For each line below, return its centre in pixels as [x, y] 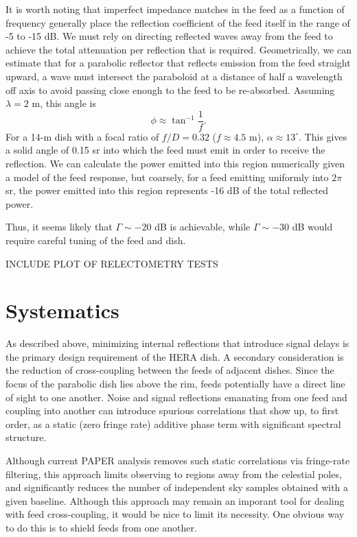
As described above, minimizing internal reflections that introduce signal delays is [177, 343]
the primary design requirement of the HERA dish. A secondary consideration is [175, 356]
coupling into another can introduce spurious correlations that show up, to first [172, 410]
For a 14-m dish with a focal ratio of [82, 136]
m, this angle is [64, 103]
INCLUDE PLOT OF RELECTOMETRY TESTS [112, 263]
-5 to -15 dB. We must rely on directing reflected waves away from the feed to [169, 36]
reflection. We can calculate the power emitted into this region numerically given [175, 163]
